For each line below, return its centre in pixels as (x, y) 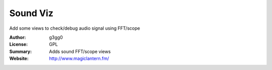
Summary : (21, 51)
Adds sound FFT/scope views (80, 51)
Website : (19, 58)
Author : (18, 37)
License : (18, 44)
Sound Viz (31, 13)
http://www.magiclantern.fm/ (79, 58)
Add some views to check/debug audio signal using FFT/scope (75, 28)
